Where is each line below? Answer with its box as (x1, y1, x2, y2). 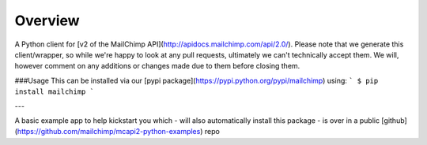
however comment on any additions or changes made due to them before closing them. (14, 61, 300, 71)
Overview (14, 12, 80, 29)
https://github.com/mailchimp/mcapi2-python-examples (17, 127, 201, 136)
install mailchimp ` (14, 87, 95, 96)
